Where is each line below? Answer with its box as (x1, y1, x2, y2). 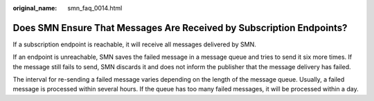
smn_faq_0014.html (67, 4, 123, 12)
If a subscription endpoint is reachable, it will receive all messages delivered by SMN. (12, 40, 256, 48)
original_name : (12, 4, 57, 12)
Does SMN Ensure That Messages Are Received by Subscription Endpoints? (12, 21, 348, 34)
